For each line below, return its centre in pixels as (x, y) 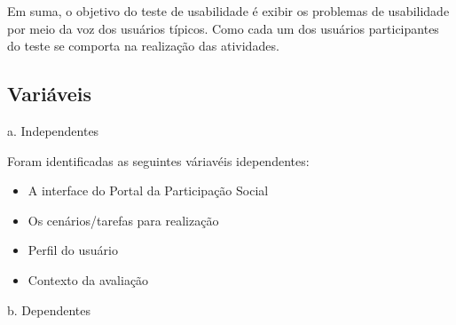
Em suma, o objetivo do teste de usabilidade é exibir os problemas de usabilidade (228, 11)
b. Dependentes (49, 309)
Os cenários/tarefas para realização (123, 220)
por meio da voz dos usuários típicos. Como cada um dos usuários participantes (223, 28)
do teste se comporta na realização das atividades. (143, 46)
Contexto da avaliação (88, 279)
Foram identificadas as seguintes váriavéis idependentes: (158, 160)
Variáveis (50, 94)
